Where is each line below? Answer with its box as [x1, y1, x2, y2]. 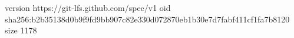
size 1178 [5, 24, 37, 36]
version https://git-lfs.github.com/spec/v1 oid [5, 2, 171, 13]
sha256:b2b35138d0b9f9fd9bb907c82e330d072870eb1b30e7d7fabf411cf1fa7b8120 [5, 13, 290, 25]
